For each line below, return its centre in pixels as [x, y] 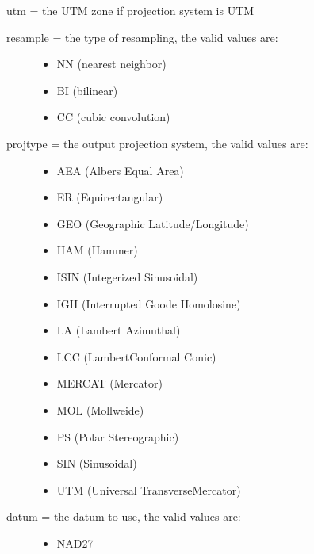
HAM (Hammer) [97, 250]
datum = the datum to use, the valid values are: [124, 516]
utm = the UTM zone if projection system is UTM [130, 10]
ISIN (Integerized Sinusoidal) [127, 276]
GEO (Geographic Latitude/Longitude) [153, 223]
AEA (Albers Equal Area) [120, 170]
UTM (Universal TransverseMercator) [149, 489]
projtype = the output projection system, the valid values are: [157, 143]
